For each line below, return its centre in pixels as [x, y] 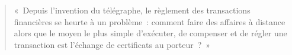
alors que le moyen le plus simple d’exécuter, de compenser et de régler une [150, 33]
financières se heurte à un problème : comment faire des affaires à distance [150, 21]
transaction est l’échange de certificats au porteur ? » [112, 44]
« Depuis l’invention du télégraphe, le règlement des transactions [132, 10]
